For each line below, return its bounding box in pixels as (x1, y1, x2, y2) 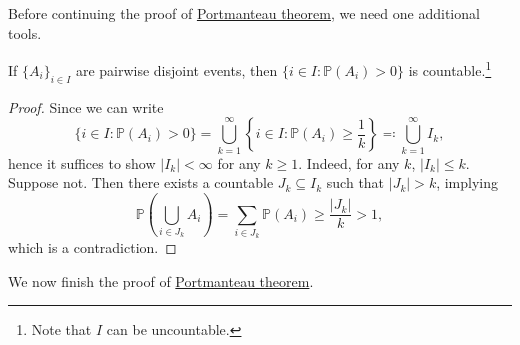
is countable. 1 (408, 57, 492, 80)
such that (326, 172, 385, 193)
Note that (31, 319, 92, 340)
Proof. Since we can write (8, 96, 164, 117)
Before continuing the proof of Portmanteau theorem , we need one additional (8, 3, 480, 23)
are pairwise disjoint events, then (75, 59, 278, 80)
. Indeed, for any (298, 152, 400, 173)
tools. (8, 22, 42, 43)
